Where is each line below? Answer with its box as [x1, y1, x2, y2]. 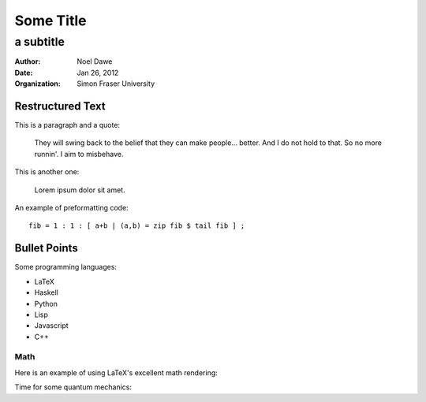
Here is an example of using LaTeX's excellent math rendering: [14, 367, 219, 378]
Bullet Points [14, 241, 78, 255]
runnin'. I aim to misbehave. [34, 149, 124, 158]
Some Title [14, 12, 87, 29]
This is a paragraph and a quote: [14, 121, 121, 130]
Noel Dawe [77, 57, 113, 66]
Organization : [14, 79, 61, 88]
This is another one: [14, 167, 80, 177]
